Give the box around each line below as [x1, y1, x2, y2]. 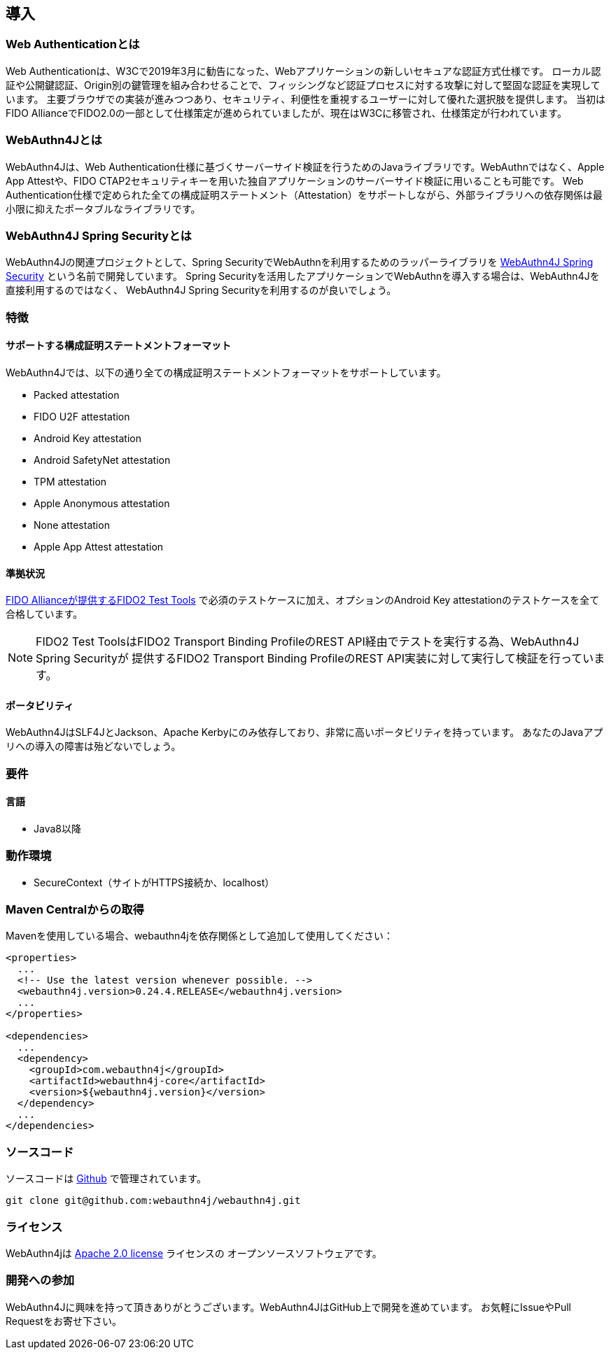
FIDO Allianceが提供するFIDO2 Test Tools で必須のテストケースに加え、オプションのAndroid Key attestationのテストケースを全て [6, 594, 600, 606]
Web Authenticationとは [6, 37, 140, 52]
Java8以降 [34, 822, 81, 835]
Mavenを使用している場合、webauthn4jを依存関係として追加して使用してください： [6, 930, 394, 942]
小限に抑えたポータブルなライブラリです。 [6, 202, 201, 215]
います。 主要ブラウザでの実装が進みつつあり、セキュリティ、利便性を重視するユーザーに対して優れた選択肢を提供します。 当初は [6, 92, 605, 105]
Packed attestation [34, 388, 120, 401]
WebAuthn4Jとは [6, 133, 102, 148]
